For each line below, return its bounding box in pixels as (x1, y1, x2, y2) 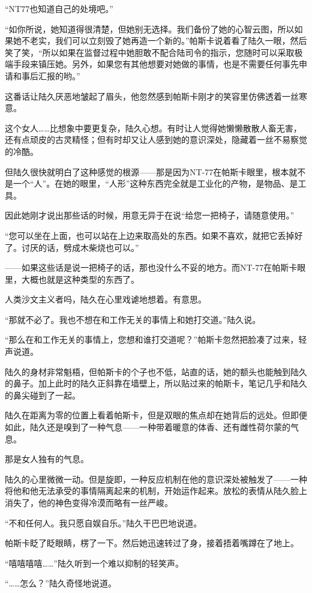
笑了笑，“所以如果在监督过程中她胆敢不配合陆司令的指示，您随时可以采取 (5, 46, 295, 58)
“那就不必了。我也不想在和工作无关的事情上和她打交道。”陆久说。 (5, 313, 261, 325)
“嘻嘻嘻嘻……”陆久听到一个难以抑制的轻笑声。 (5, 556, 184, 569)
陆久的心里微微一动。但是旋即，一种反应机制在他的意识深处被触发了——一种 (5, 472, 307, 485)
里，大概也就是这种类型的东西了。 (5, 272, 139, 285)
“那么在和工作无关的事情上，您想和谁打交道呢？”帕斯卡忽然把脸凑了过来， (5, 333, 299, 346)
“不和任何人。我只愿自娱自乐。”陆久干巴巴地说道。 (5, 516, 202, 529)
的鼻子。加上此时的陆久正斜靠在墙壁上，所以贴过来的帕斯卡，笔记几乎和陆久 (5, 377, 307, 390)
